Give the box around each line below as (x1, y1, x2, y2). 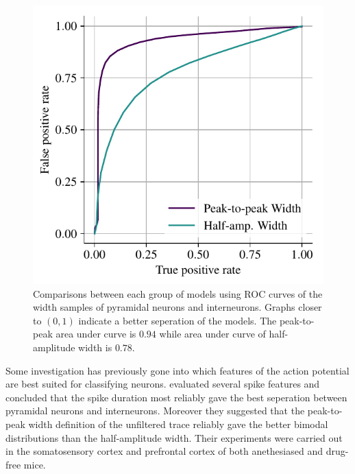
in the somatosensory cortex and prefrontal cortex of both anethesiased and (5, 444, 323, 458)
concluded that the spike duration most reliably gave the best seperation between (5, 390, 347, 404)
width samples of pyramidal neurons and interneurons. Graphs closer (33, 300, 322, 314)
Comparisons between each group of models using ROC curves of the (33, 286, 323, 300)
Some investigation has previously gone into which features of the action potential (5, 363, 350, 377)
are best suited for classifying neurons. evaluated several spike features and (5, 377, 320, 391)
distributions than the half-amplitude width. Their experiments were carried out (5, 430, 343, 445)
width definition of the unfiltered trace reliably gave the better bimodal (28, 417, 328, 431)
